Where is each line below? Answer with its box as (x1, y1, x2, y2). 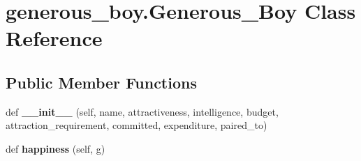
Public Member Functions (6, 71, 197, 93)
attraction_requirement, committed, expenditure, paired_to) (6, 118, 267, 132)
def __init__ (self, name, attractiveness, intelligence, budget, (6, 104, 279, 118)
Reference (6, 24, 103, 52)
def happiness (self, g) (6, 141, 105, 155)
